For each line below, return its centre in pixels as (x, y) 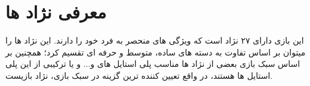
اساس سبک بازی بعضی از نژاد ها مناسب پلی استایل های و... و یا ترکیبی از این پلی (153, 64)
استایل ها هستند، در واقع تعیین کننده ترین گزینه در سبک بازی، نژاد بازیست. (139, 75)
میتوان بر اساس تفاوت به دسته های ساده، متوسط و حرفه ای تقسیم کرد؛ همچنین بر (156, 52)
